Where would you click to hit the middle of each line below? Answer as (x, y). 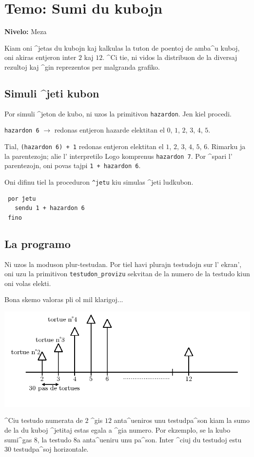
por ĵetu (22, 199)
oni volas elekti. (28, 283)
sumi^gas (18, 439)
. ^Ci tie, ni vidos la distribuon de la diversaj (170, 57)
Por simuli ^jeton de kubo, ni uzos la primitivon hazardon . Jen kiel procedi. (118, 113)
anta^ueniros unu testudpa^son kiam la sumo (182, 420)
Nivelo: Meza (26, 31)
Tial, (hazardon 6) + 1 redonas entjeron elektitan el (84, 146)
